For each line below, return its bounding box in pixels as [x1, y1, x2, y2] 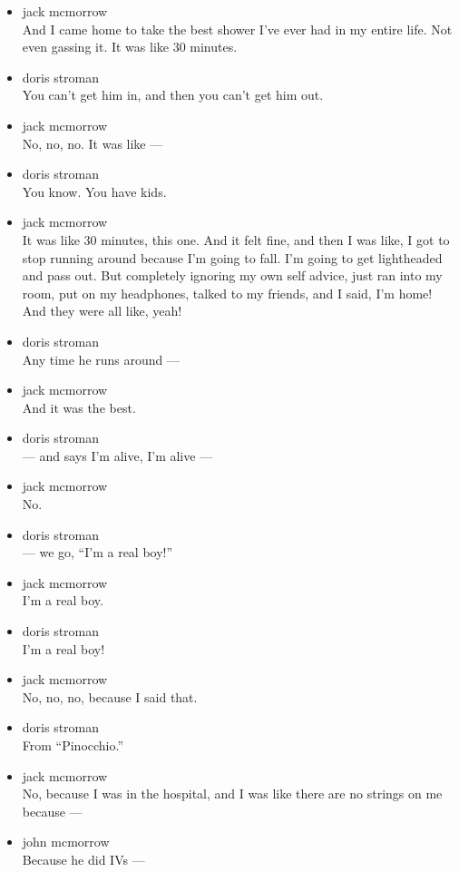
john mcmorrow [22, 832, 110, 851]
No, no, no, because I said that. [22, 687, 198, 706]
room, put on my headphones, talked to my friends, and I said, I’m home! [22, 283, 433, 302]
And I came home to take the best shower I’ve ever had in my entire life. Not [22, 19, 453, 38]
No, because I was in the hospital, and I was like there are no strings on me [22, 784, 443, 803]
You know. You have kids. [22, 181, 167, 201]
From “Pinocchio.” [22, 736, 124, 754]
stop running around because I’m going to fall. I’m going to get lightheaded [22, 248, 443, 267]
